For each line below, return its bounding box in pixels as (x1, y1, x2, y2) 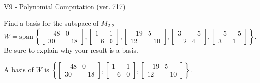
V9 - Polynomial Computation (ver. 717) (4, 1, 126, 11)
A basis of (4, 64, 34, 74)
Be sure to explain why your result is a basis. (4, 45, 139, 55)
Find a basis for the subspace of (4, 18, 99, 28)
